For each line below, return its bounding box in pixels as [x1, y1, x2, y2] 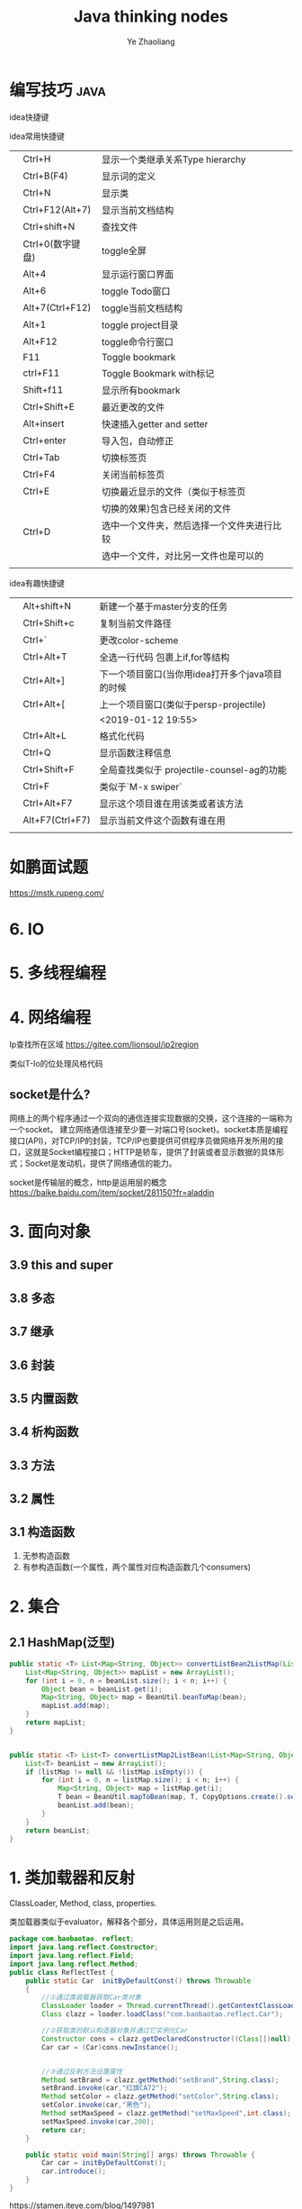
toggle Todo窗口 [102, 285, 171, 297]
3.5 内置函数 [9, 1390, 79, 1406]
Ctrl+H [22, 152, 51, 165]
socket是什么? [9, 1087, 91, 1103]
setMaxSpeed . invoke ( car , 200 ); [41, 2117, 155, 2126]
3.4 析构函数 [9, 1424, 79, 1440]
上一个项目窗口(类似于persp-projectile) [99, 698, 267, 711]
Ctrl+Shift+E [22, 400, 75, 413]
